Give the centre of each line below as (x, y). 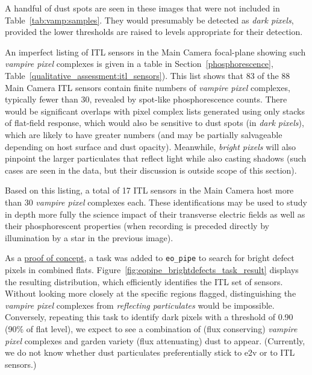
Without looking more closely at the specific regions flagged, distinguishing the (151, 293)
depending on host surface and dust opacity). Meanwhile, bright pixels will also (151, 146)
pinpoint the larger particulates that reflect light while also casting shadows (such (156, 158)
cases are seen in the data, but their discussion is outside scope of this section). (151, 170)
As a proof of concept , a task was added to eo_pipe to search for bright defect (150, 258)
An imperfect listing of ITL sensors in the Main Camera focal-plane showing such (155, 52)
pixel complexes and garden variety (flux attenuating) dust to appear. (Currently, (155, 340)
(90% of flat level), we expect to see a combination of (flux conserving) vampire (151, 328)
